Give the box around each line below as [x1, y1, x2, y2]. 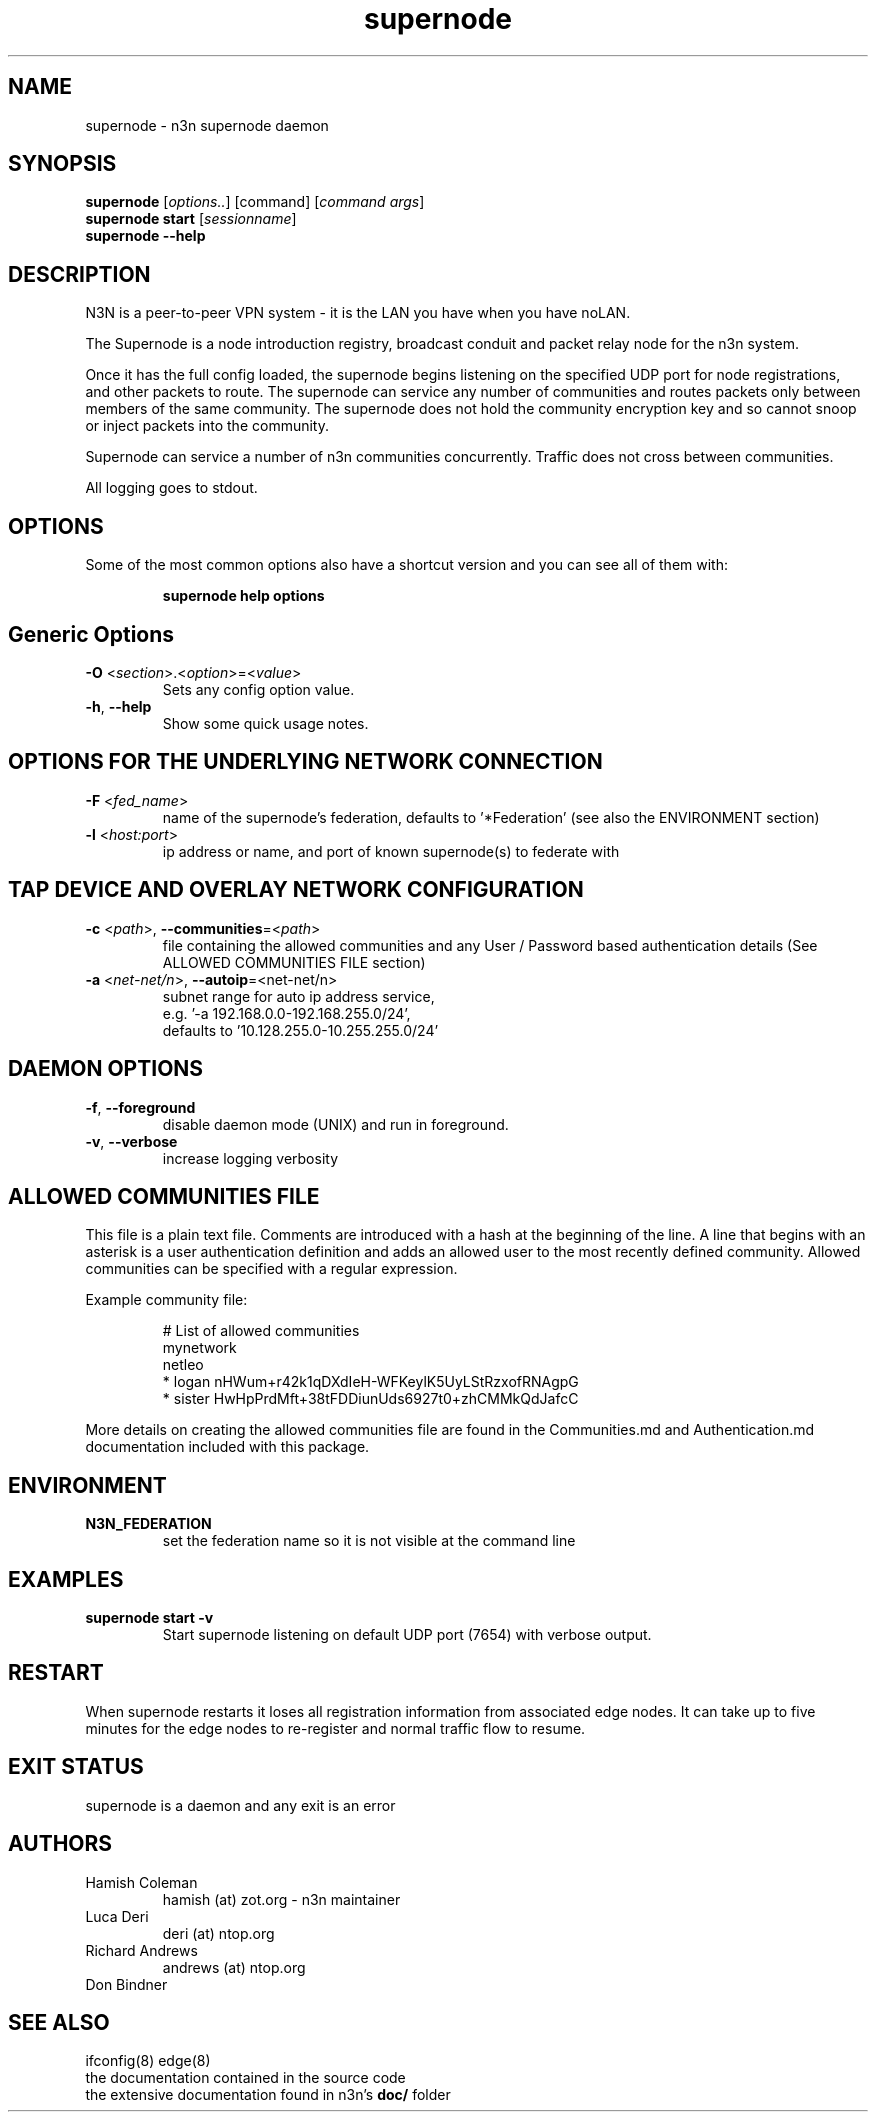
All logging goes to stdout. [85, 479, 258, 497]
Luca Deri [85, 1907, 149, 1925]
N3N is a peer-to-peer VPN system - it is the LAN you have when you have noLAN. [85, 304, 631, 322]
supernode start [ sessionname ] [85, 210, 297, 228]
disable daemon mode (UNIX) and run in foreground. [162, 1115, 509, 1133]
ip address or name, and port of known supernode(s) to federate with [162, 842, 620, 860]
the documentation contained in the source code [85, 2069, 406, 2087]
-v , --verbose [85, 1132, 178, 1150]
